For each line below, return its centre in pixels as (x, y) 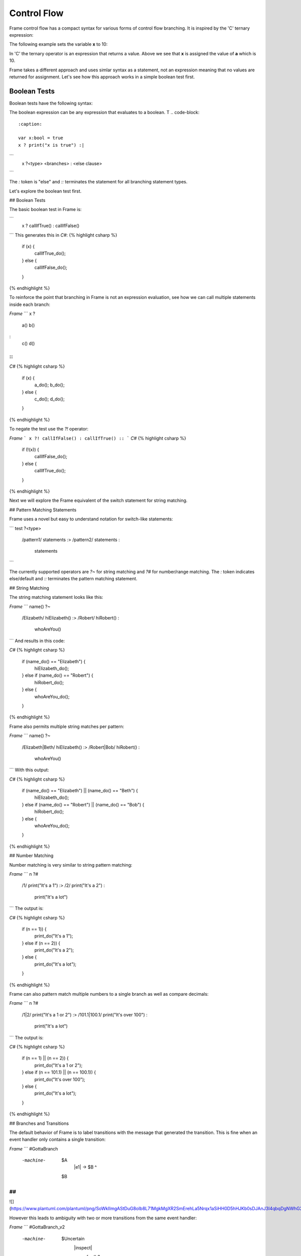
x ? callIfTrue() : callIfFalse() (51, 226)
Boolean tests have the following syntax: (51, 103)
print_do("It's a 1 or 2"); (58, 1065)
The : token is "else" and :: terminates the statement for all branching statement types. (98, 182)
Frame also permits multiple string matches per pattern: (67, 726)
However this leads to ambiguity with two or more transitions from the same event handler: (103, 1218)
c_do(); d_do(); (50, 399)
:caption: (30, 124)
